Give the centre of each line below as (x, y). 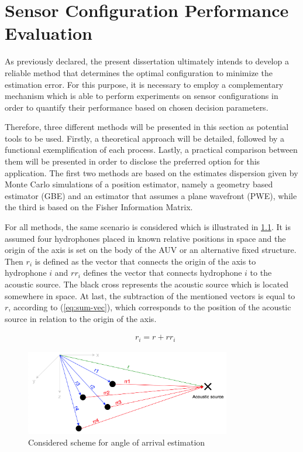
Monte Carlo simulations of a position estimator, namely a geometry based (139, 184)
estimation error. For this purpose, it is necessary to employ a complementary (144, 84)
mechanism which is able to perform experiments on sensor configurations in (142, 96)
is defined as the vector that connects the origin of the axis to (145, 261)
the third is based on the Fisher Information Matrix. (99, 207)
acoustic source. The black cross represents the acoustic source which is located (147, 284)
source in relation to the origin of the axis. (81, 318)
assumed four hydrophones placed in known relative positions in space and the (145, 238)
